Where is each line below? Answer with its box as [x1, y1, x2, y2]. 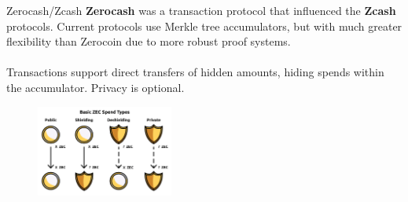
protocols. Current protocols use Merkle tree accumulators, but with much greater [6, 17, 402, 34]
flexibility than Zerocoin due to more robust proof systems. [6, 33, 291, 50]
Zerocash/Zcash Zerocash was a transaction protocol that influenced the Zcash [6, 2, 396, 18]
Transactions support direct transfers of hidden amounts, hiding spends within [6, 64, 384, 80]
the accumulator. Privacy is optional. [6, 79, 185, 95]
